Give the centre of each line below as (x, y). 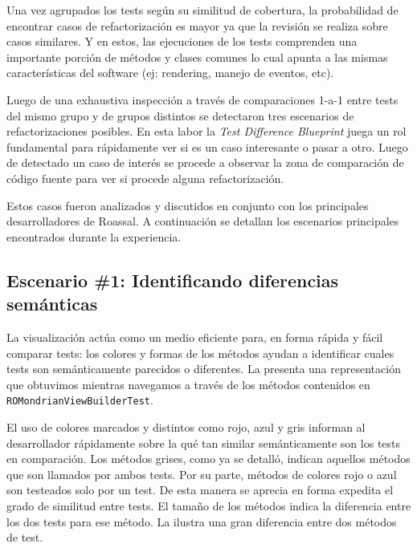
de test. (25, 537)
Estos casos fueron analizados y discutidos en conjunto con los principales (188, 205)
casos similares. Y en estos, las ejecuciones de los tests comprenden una (182, 41)
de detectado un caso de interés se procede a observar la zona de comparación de (205, 162)
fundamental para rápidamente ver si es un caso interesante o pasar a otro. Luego (207, 146)
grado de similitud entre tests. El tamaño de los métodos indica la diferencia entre (209, 505)
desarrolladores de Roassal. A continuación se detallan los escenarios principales (203, 221)
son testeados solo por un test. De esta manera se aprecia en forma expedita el (200, 490)
